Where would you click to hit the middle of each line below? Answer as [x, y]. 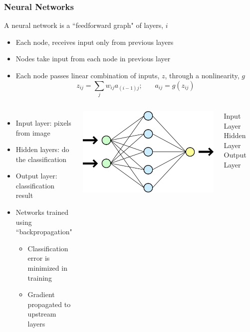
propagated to [49, 304]
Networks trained [42, 212]
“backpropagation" [44, 232]
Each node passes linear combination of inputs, [88, 75]
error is [39, 258]
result [24, 195]
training [40, 277]
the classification [41, 159]
